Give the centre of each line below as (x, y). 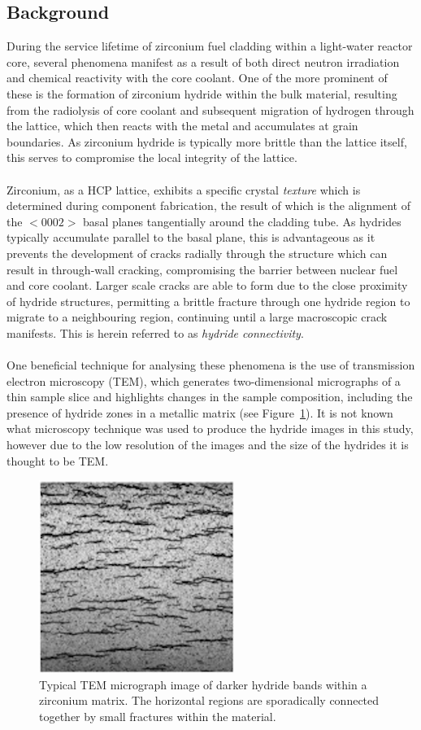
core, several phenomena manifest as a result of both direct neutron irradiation (203, 61)
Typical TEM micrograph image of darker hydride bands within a (203, 684)
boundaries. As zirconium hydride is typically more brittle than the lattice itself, (207, 141)
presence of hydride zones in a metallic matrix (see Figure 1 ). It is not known (200, 412)
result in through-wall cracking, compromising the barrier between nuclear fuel (202, 269)
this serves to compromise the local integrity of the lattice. (152, 157)
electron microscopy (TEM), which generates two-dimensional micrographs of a (204, 380)
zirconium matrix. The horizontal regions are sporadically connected (209, 700)
